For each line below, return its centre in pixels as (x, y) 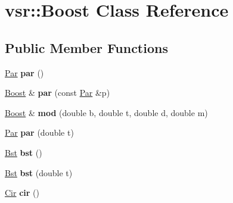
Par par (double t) (39, 132)
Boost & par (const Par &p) (58, 93)
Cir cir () (22, 193)
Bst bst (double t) (39, 172)
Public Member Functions (86, 47)
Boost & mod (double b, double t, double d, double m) (106, 112)
